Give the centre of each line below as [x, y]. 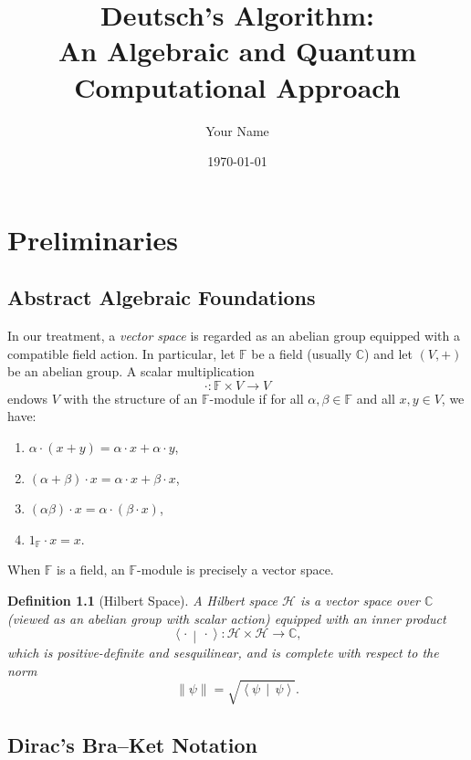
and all [376, 398]
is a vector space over [360, 601]
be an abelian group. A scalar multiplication [131, 371]
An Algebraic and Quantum [237, 51]
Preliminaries [93, 239]
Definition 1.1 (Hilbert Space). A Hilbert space [143, 601]
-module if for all [256, 398]
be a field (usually [302, 353]
